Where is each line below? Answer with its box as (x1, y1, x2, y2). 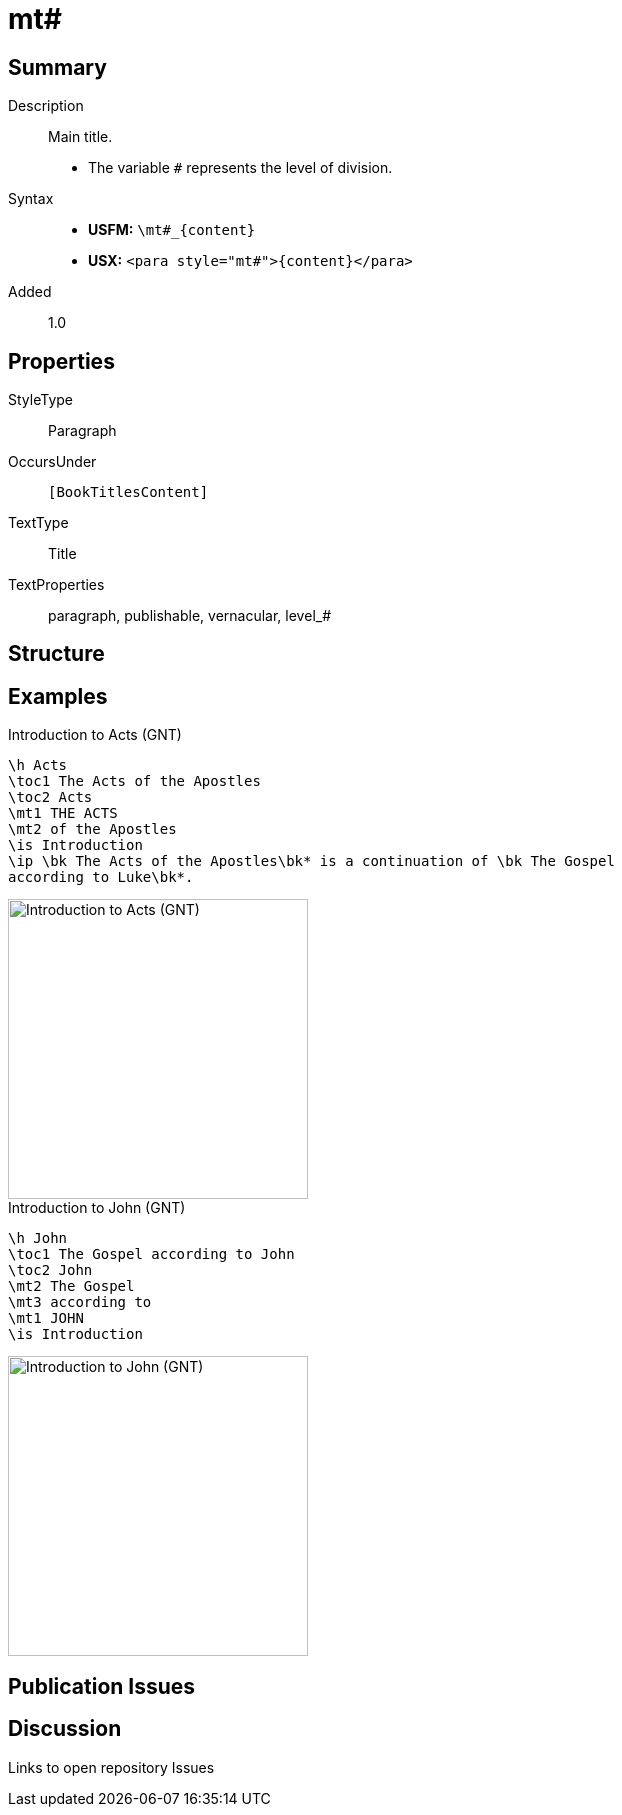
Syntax (8, 190, 54, 208)
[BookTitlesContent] (48, 484, 209, 501)
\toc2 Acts (8, 789, 93, 806)
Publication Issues (8, 1673, 196, 1699)
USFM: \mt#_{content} (88, 221, 256, 239)
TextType (8, 514, 69, 532)
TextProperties (8, 576, 105, 594)
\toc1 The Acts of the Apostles (8, 773, 261, 790)
